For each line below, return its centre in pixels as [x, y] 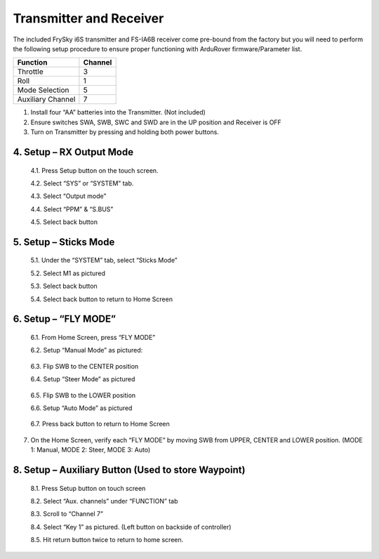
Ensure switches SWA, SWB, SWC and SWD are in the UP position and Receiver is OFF [156, 122]
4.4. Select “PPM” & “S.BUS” [72, 209]
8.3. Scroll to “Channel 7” [67, 514]
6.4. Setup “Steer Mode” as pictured [83, 379]
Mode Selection [43, 90]
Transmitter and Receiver [88, 18]
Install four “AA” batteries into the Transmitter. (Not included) [118, 112]
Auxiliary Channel [46, 100]
